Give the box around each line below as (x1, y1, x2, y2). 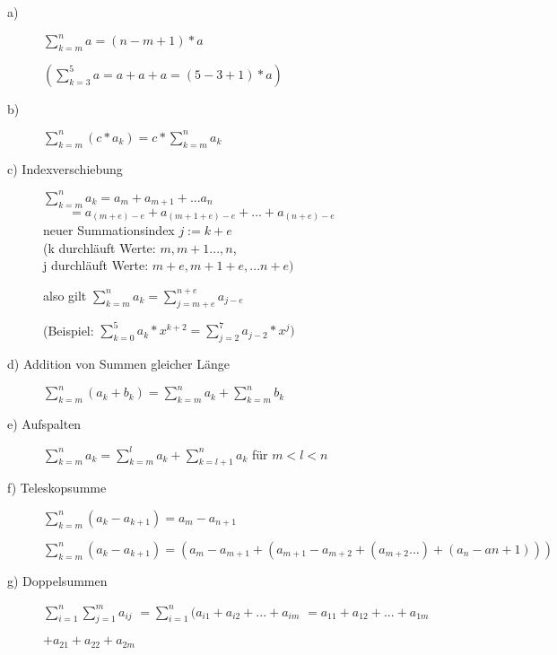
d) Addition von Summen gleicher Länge (7, 354, 230, 373)
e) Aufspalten (7, 414, 82, 432)
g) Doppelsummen (7, 571, 108, 589)
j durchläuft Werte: (43, 256, 149, 275)
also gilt (43, 285, 87, 304)
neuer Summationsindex (43, 221, 175, 240)
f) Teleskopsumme (7, 478, 107, 497)
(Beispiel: (43, 320, 94, 339)
